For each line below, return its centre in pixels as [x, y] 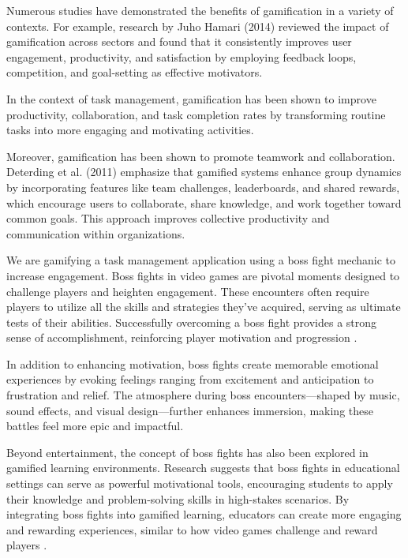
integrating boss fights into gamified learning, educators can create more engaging [204, 514]
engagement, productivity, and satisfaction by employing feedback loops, [182, 56]
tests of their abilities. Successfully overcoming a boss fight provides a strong [192, 322]
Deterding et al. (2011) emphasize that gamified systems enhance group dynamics [204, 172]
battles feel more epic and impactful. [95, 426]
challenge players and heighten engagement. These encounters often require [188, 291]
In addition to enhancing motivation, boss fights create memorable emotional [193, 363]
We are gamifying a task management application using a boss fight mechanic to [201, 260]
